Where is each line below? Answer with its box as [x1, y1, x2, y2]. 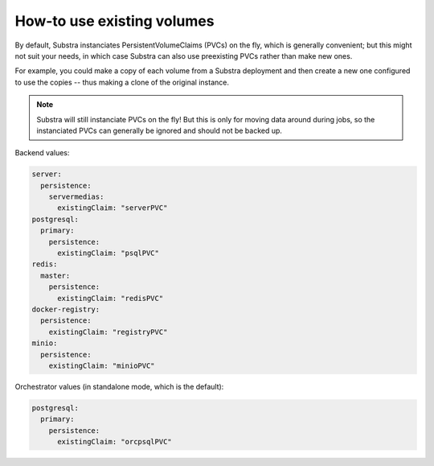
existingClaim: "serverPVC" [57, 204, 168, 212]
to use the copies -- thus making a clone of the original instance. [14, 77, 229, 87]
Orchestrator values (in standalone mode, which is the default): [14, 381, 224, 391]
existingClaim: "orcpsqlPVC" [57, 437, 172, 447]
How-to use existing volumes [14, 12, 215, 30]
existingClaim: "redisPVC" [57, 294, 164, 303]
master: [40, 270, 71, 280]
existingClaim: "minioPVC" [48, 361, 156, 370]
